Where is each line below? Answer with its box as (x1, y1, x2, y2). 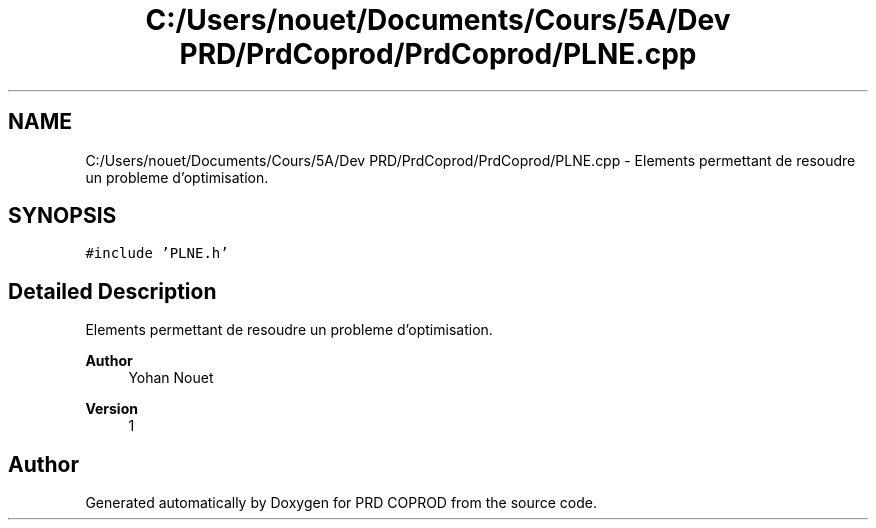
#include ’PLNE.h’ (85, 245, 229, 262)
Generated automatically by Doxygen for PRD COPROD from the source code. (85, 494, 598, 512)
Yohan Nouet (128, 369, 214, 387)
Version (85, 400, 138, 418)
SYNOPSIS (8, 203, 117, 229)
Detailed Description (8, 278, 217, 304)
